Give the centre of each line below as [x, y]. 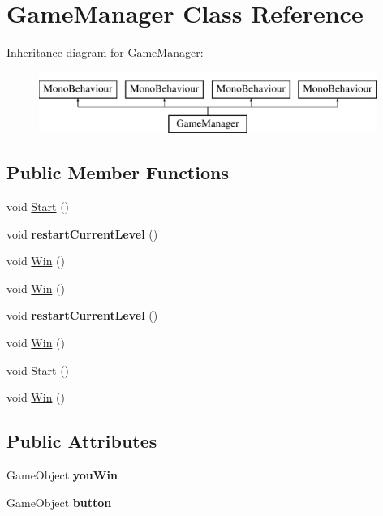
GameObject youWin [62, 475]
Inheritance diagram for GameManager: [105, 52]
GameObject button [59, 502]
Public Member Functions [118, 172]
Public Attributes [82, 441]
